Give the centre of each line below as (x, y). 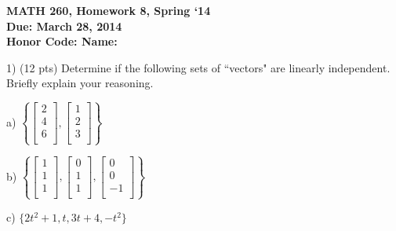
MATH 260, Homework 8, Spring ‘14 (109, 10)
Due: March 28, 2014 (64, 26)
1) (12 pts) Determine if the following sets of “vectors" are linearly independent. (198, 67)
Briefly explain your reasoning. (80, 83)
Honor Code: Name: (62, 41)
